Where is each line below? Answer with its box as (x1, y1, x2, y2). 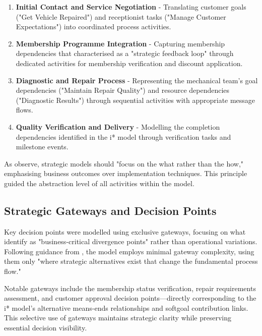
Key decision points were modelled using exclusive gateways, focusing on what (4, 226, 246, 237)
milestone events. (16, 141, 69, 152)
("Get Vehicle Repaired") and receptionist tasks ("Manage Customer (16, 11, 226, 22)
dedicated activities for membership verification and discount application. (16, 58, 243, 68)
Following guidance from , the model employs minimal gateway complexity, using (4, 246, 254, 256)
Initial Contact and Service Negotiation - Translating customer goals (16, 2, 246, 12)
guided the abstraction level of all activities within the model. (4, 178, 194, 188)
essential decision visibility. (4, 322, 87, 333)
